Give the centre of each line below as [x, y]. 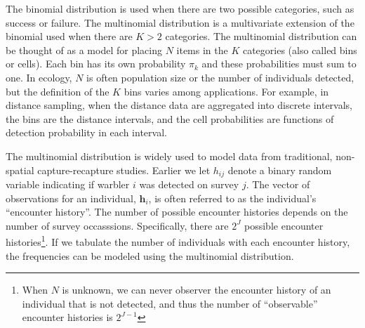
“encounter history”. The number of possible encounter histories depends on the [177, 212]
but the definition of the [58, 91]
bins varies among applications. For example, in [226, 91]
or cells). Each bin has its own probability [96, 64]
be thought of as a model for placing [84, 50]
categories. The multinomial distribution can [261, 36]
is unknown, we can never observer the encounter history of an [197, 290]
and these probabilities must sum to [279, 64]
